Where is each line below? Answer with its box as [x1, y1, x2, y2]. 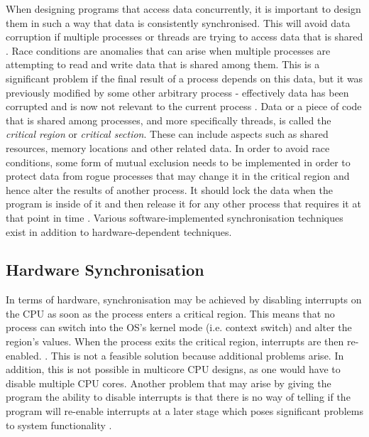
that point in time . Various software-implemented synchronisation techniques [6, 210, 343, 225]
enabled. [6, 347, 42, 362]
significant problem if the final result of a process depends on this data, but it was [6, 70, 363, 85]
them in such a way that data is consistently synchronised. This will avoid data [6, 15, 351, 30]
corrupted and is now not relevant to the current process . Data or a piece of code [6, 99, 362, 114]
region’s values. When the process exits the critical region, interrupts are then [6, 334, 344, 349]
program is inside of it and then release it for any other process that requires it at [6, 196, 361, 211]
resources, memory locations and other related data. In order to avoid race [6, 140, 330, 155]
